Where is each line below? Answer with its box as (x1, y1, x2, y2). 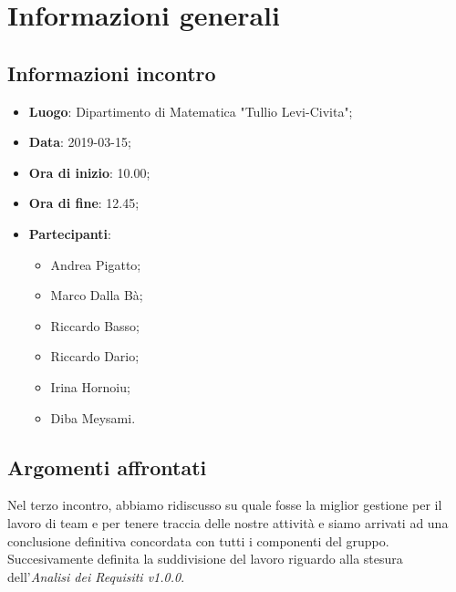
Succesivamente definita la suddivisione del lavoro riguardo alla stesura (7, 549, 403, 568)
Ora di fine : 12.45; (28, 193, 140, 213)
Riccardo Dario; (50, 347, 140, 366)
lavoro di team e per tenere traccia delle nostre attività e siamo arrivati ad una (7, 513, 449, 532)
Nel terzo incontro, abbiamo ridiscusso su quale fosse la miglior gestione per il (7, 495, 442, 514)
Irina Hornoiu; (50, 377, 130, 396)
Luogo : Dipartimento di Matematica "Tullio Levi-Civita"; (28, 101, 353, 120)
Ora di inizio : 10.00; (28, 162, 150, 182)
